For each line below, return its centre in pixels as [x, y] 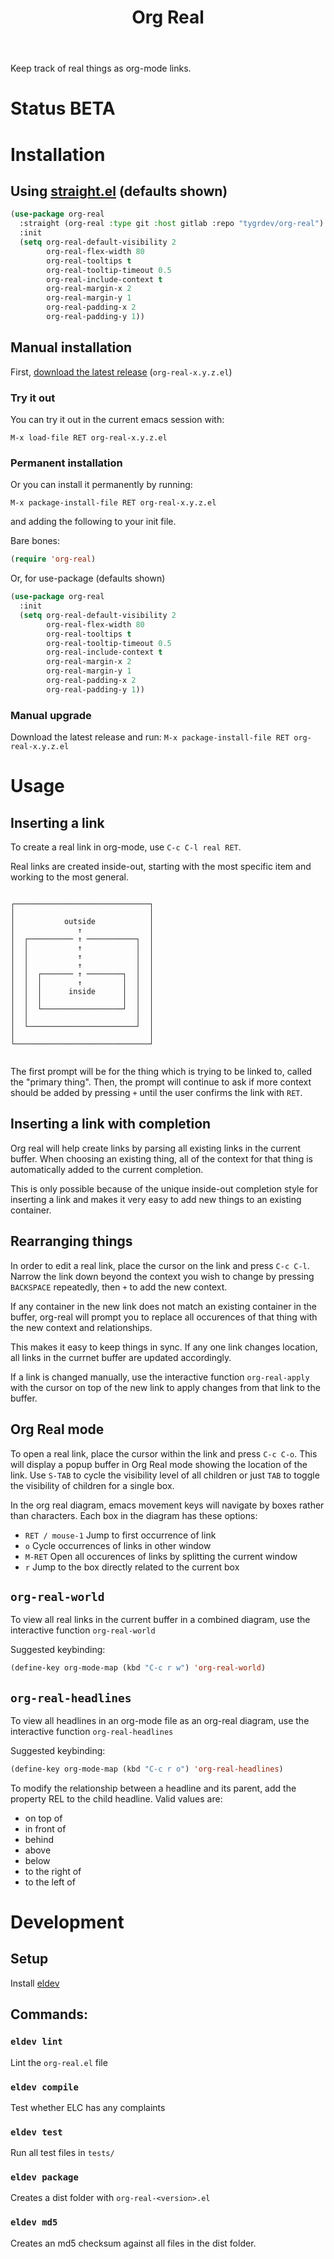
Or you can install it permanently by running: [101, 485]
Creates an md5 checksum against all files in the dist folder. [133, 2243]
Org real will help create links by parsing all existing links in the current [156, 1148]
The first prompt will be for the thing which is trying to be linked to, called [161, 1072]
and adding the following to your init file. [93, 522]
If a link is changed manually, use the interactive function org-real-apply [160, 1377]
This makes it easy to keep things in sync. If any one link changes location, [164, 1347]
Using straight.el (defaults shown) [119, 191]
